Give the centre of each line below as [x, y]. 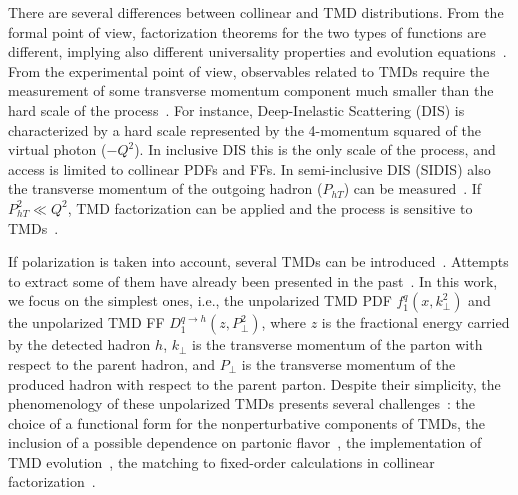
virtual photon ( [57, 149]
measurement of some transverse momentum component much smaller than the [251, 90]
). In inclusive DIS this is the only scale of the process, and [315, 149]
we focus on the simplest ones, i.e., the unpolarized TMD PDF [200, 300]
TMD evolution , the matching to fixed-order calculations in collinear [221, 461]
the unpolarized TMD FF [86, 322]
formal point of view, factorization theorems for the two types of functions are [247, 31]
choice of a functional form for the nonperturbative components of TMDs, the [246, 422]
